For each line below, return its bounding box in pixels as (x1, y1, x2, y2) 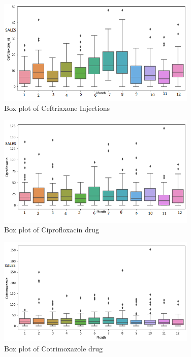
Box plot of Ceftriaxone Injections (4, 102, 110, 113)
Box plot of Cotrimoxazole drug (4, 343, 103, 353)
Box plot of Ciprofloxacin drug (4, 224, 99, 235)
